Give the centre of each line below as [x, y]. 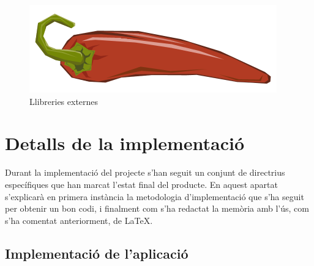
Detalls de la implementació [125, 143]
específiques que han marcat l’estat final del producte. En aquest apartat [141, 184]
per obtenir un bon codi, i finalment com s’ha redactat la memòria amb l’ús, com [157, 208]
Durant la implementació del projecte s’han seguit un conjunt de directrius [145, 172]
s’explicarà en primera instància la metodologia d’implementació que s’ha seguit [155, 196]
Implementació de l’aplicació [97, 253]
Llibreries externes [64, 101]
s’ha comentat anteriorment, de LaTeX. [79, 220]
